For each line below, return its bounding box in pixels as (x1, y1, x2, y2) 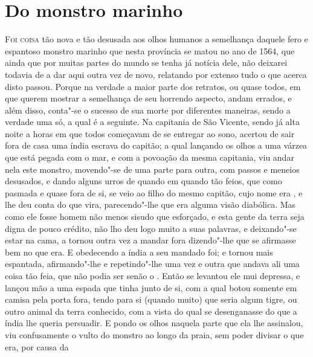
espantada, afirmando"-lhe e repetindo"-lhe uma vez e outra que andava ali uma (5, 257, 300, 270)
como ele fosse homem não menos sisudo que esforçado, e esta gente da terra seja (5, 210, 305, 223)
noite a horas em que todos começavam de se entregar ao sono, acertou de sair (5, 127, 295, 140)
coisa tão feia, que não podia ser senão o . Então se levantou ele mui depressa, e (5, 269, 300, 281)
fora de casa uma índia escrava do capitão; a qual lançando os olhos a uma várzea (5, 139, 308, 152)
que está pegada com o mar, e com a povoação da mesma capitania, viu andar (5, 151, 294, 164)
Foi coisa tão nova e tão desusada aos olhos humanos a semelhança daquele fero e (5, 33, 308, 45)
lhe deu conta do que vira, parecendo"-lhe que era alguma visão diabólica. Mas (5, 198, 296, 211)
